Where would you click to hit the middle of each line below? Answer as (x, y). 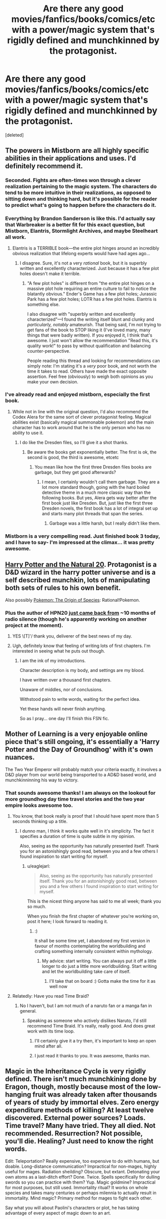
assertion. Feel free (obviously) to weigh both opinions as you (90, 376)
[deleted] (14, 135)
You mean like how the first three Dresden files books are (93, 467)
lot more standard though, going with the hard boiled (96, 487)
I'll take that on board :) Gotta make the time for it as (103, 981)
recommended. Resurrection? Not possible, (74, 1134)
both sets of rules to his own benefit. (63, 588)
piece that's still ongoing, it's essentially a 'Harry (83, 742)
